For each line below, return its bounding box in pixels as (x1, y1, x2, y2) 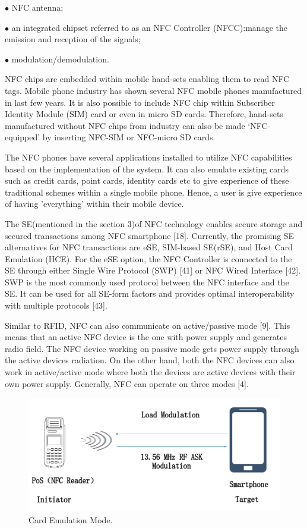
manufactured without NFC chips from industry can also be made (5, 119, 245, 131)
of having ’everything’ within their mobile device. (5, 197, 184, 210)
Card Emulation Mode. (29, 513, 113, 526)
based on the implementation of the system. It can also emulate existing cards (5, 162, 289, 175)
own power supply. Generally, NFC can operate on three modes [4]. (5, 377, 249, 389)
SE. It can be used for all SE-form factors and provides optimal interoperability (5, 287, 295, 300)
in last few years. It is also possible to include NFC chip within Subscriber (5, 96, 276, 108)
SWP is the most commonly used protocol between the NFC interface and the (5, 275, 289, 288)
